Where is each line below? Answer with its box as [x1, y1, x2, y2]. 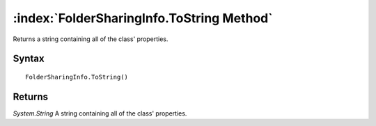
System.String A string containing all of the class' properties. [13, 109, 187, 118]
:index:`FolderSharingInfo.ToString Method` [13, 10, 273, 26]
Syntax [13, 53, 45, 65]
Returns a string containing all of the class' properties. [13, 35, 169, 43]
